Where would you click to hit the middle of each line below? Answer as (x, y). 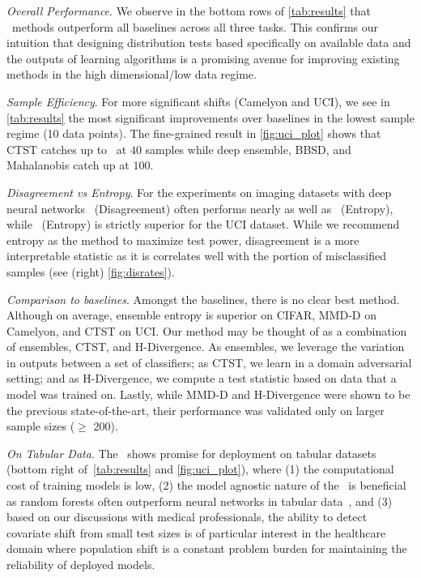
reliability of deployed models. (81, 564)
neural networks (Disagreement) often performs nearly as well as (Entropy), (200, 208)
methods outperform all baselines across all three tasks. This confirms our (195, 26)
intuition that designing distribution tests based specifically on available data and (209, 43)
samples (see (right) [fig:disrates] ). (91, 271)
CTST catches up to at (67, 149)
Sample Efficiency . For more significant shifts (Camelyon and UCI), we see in (198, 101)
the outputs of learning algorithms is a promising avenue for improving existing (203, 58)
